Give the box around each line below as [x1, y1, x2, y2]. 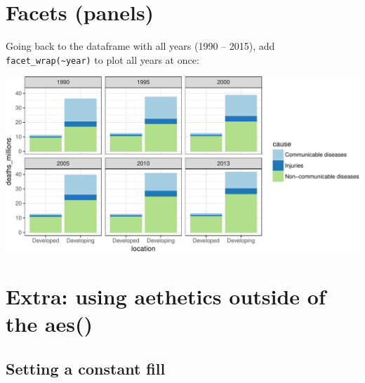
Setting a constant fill [6, 357, 166, 379]
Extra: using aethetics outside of [6, 282, 326, 311]
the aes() [6, 309, 93, 338]
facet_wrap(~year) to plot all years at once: [6, 52, 199, 67]
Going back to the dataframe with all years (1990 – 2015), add [6, 39, 275, 53]
